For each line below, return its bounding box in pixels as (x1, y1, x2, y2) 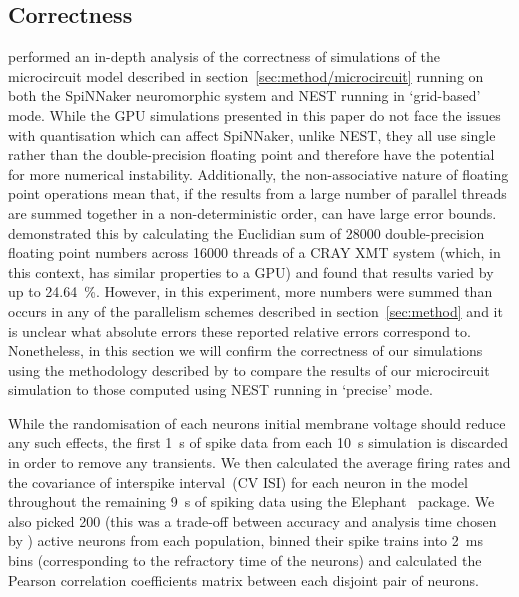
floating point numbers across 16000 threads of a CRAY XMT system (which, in (8, 242, 501, 263)
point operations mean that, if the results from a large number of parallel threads (8, 183, 507, 204)
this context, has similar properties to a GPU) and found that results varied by (8, 261, 494, 282)
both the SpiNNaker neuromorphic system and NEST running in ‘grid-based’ (8, 85, 481, 106)
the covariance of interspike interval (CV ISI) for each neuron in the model (8, 471, 468, 492)
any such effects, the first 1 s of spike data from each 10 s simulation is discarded (8, 432, 509, 453)
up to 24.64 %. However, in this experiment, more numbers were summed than (8, 281, 493, 302)
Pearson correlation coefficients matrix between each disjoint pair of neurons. (8, 569, 479, 590)
